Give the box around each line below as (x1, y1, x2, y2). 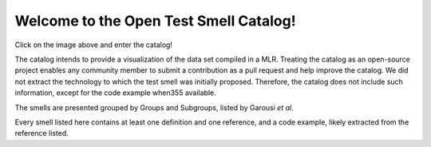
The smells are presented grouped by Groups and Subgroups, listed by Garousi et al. (14, 102, 295, 112)
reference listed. (14, 129, 69, 138)
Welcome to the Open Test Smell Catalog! (14, 12, 296, 30)
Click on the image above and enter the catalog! (14, 40, 173, 50)
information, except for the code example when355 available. (14, 88, 217, 97)
